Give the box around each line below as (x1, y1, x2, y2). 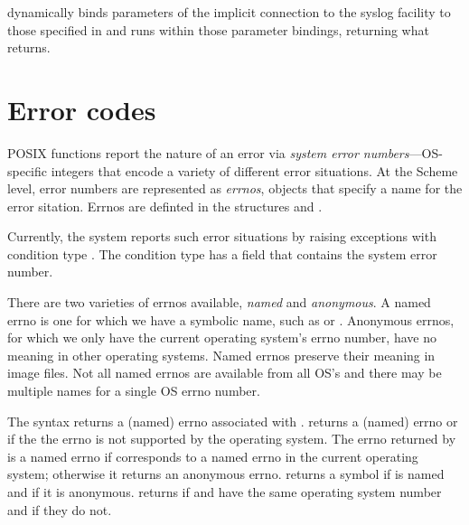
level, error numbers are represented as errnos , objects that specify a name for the (7, 179, 463, 198)
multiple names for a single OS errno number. (7, 381, 260, 400)
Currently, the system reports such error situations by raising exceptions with (7, 227, 436, 246)
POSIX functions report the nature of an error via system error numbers (7, 143, 409, 162)
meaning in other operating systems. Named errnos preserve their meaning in (7, 345, 436, 364)
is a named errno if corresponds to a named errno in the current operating (7, 446, 418, 465)
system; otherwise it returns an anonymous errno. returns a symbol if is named (7, 464, 445, 483)
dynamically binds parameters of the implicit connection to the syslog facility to (7, 3, 451, 21)
